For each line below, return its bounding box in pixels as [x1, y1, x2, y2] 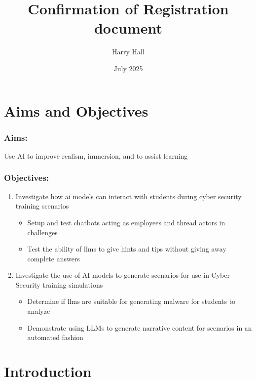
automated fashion [27, 332, 83, 342]
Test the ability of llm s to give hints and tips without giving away [27, 244, 226, 254]
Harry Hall [112, 46, 145, 57]
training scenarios [15, 201, 69, 211]
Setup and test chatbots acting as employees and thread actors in [27, 217, 225, 227]
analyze [27, 306, 50, 316]
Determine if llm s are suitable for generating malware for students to [27, 296, 236, 306]
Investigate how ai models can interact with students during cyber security [15, 191, 242, 201]
